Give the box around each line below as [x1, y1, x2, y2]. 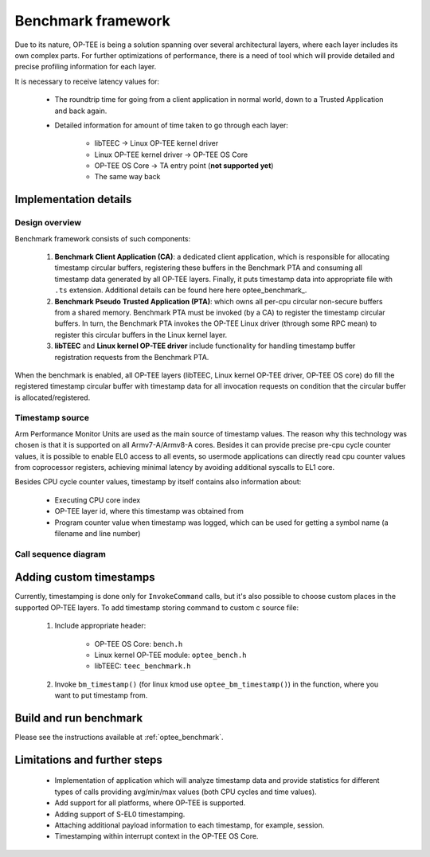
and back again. [54, 106, 107, 115]
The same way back [94, 172, 161, 182]
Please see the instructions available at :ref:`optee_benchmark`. [14, 733, 224, 742]
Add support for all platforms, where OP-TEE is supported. [54, 798, 246, 808]
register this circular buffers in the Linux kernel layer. [54, 330, 228, 339]
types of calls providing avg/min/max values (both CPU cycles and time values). [54, 787, 318, 796]
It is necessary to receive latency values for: [14, 76, 159, 86]
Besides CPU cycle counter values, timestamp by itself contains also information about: [14, 477, 302, 487]
